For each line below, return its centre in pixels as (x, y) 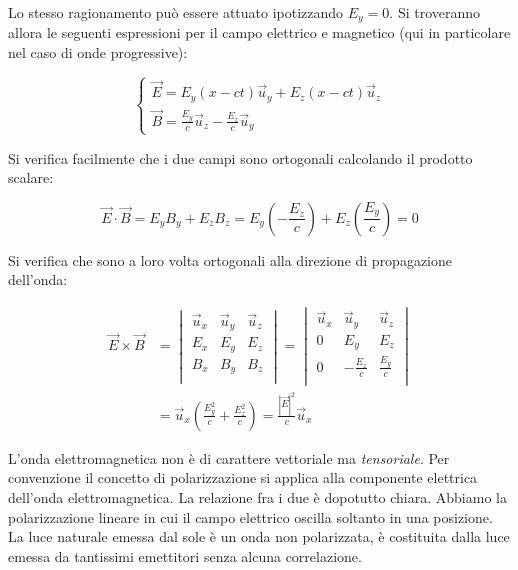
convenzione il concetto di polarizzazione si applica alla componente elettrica (243, 477)
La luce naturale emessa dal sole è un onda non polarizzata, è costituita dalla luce (259, 536)
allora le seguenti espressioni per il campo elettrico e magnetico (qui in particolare (259, 32)
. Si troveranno (435, 12)
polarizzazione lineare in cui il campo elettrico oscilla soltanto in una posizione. (250, 516)
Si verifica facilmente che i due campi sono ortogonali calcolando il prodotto (240, 157)
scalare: (31, 177)
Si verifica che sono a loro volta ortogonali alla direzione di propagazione (230, 259)
